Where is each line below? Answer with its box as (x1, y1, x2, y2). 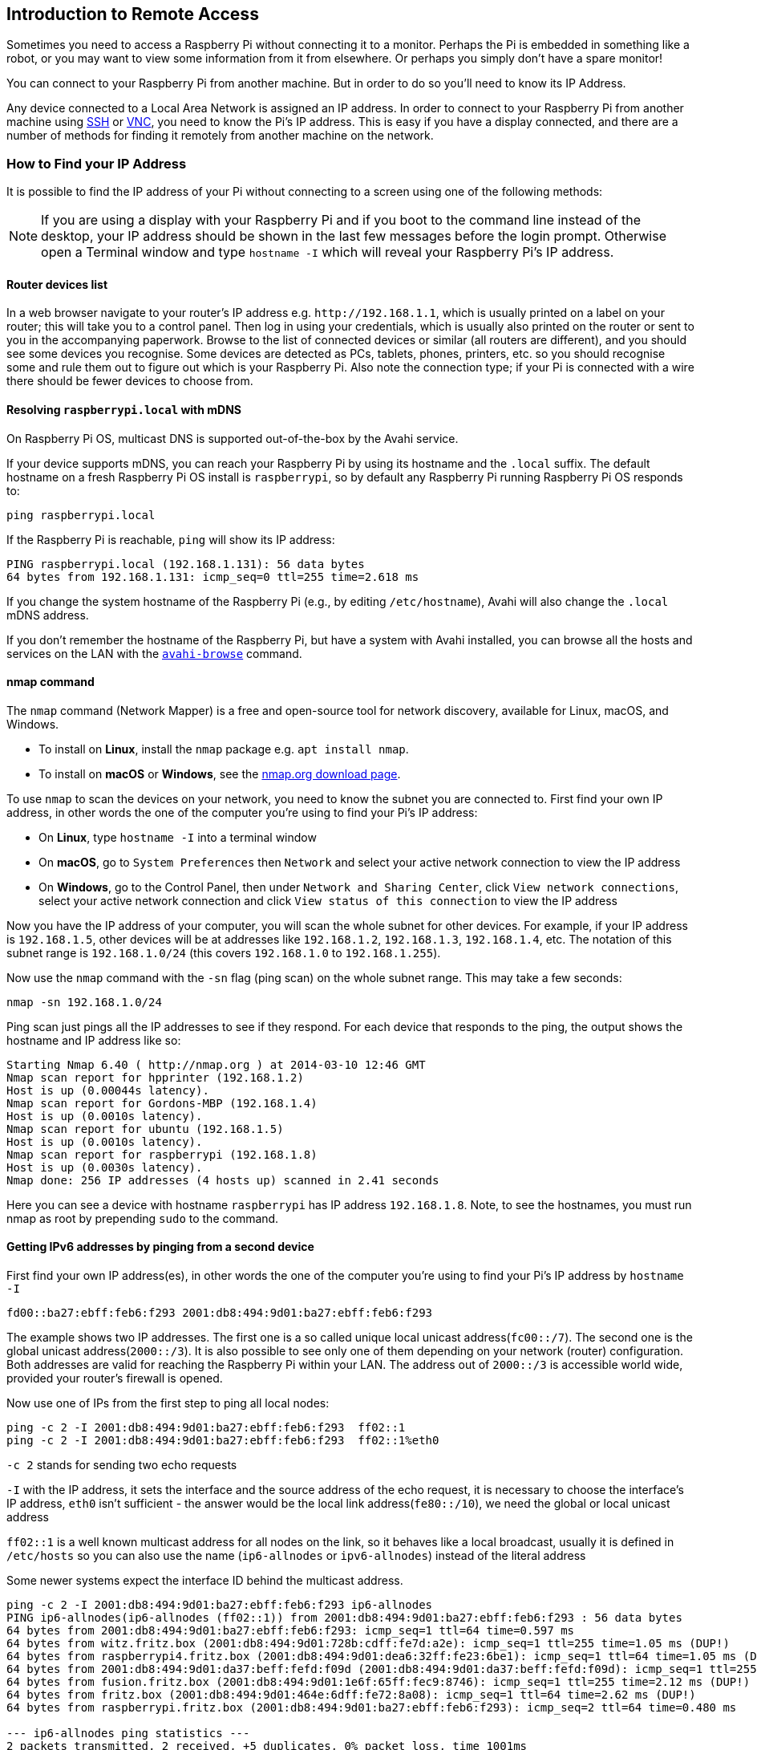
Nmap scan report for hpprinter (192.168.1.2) (6, 1070, 304, 1084)
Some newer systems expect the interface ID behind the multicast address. (6, 1573, 403, 1588)
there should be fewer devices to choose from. (6, 374, 253, 388)
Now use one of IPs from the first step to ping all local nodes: (6, 1396, 330, 1411)
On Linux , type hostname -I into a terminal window (38, 830, 317, 844)
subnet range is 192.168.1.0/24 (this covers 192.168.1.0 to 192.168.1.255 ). (6, 945, 441, 960)
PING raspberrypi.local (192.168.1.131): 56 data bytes (6, 557, 365, 570)
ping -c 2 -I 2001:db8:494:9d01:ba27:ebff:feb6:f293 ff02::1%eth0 (6, 1434, 439, 1448)
